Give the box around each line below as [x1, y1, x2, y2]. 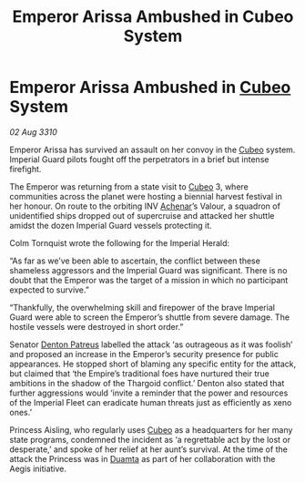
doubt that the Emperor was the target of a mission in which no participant [9, 274, 289, 285]
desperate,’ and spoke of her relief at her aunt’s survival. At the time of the [9, 444, 289, 455]
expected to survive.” [9, 284, 89, 295]
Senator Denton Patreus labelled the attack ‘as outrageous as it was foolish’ [9, 339, 293, 350]
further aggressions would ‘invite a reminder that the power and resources [9, 387, 289, 398]
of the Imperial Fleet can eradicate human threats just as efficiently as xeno [9, 396, 292, 407]
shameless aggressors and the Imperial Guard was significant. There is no [9, 264, 288, 275]
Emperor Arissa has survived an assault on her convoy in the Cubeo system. [9, 144, 296, 155]
